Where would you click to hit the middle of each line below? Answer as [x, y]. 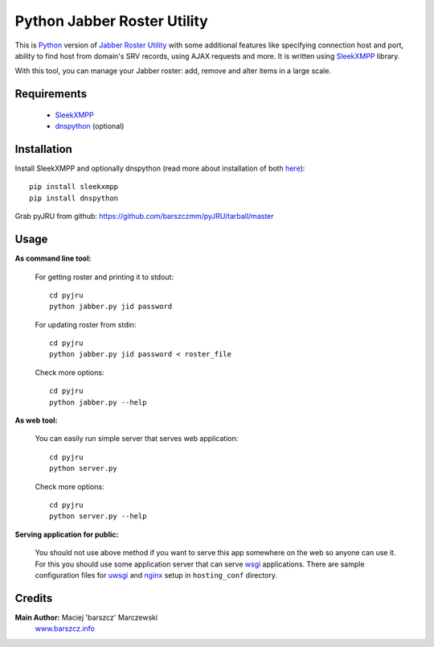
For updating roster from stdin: [86, 324]
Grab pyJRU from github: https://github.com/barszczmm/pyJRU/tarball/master [144, 216]
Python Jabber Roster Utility [111, 21]
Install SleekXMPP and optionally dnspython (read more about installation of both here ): [160, 168]
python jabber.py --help [98, 402]
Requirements [51, 94]
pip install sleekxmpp [74, 187]
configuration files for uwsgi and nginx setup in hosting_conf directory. [156, 575]
